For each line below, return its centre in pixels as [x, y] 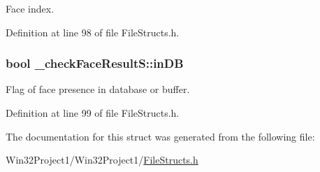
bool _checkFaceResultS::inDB [95, 63]
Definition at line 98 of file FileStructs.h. [93, 32]
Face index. [30, 8]
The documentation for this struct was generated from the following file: [160, 136]
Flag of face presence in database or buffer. [98, 89]
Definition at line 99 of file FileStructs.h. [93, 113]
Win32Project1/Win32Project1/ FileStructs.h [102, 160]
